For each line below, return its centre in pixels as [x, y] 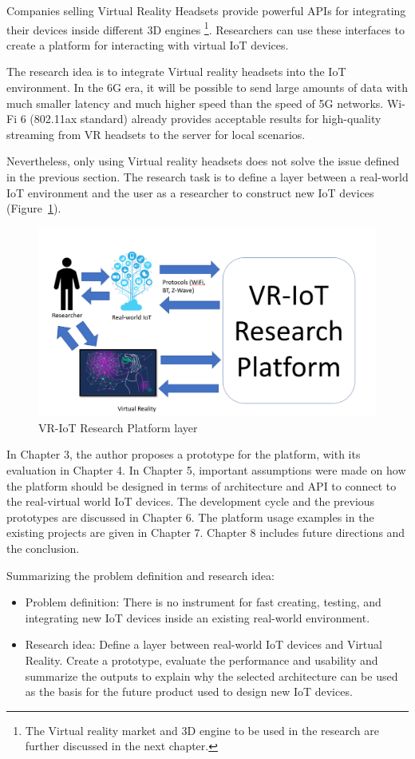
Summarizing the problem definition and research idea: [140, 575]
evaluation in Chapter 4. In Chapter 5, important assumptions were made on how [206, 469]
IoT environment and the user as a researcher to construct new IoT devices [190, 192]
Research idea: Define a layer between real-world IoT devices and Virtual [204, 644]
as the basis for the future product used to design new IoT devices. [189, 691]
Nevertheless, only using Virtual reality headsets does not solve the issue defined [203, 161]
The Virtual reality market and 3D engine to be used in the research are [202, 730]
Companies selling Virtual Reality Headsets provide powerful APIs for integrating [206, 10]
